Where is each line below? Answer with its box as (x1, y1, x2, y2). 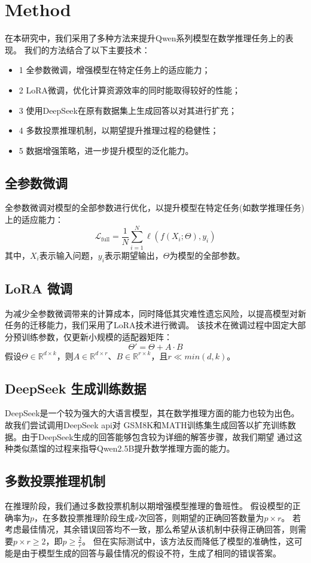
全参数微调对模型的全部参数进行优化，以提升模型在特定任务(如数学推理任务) (5, 201, 304, 214)
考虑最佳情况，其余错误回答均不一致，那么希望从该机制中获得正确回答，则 (5, 523, 298, 535)
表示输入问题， (39, 249, 98, 261)
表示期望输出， (104, 249, 163, 261)
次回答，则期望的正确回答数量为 (138, 511, 264, 523)
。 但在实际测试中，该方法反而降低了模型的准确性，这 (82, 534, 294, 547)
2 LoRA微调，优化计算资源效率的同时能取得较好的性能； (19, 83, 241, 96)
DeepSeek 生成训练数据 (5, 379, 147, 397)
